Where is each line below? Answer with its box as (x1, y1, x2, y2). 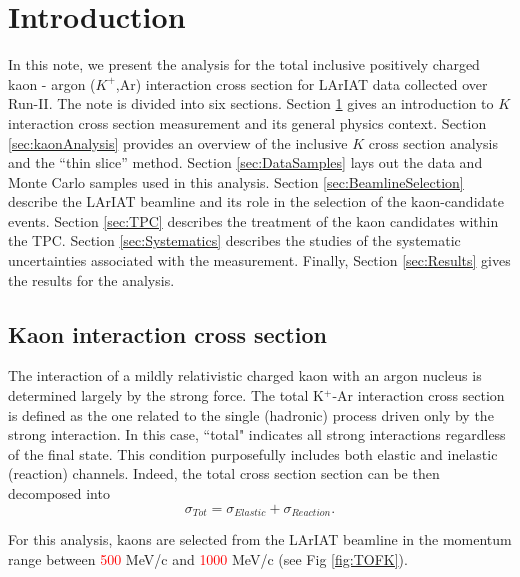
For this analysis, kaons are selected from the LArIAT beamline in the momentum (8, 529, 512, 550)
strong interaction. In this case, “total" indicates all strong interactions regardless (8, 424, 506, 445)
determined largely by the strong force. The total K (8, 385, 325, 406)
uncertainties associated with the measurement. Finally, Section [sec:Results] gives (8, 250, 511, 271)
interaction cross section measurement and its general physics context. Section (8, 112, 487, 133)
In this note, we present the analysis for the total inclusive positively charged (8, 54, 480, 75)
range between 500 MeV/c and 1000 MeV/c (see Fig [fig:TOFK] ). (8, 548, 408, 569)
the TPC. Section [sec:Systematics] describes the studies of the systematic (8, 230, 461, 251)
